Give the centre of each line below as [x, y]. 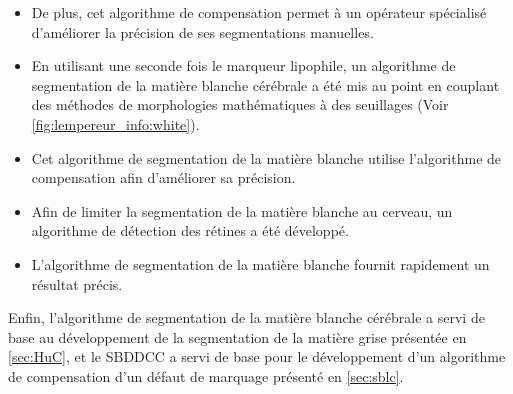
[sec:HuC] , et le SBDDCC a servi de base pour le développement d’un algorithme [257, 356]
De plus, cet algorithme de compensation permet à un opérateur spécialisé [259, 12]
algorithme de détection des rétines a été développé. [190, 230]
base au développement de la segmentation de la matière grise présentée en [237, 336]
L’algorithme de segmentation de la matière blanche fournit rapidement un [260, 263]
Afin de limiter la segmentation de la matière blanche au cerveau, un [242, 210]
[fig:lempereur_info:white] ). [115, 123]
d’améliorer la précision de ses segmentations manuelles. [202, 31]
